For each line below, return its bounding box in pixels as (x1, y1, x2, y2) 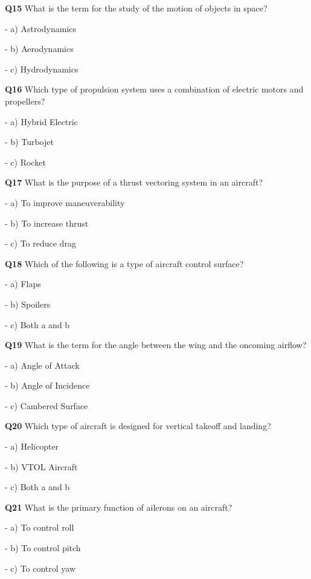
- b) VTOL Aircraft (5, 460, 78, 473)
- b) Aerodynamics (5, 42, 74, 55)
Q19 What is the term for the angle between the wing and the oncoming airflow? (5, 338, 307, 351)
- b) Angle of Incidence (5, 379, 90, 392)
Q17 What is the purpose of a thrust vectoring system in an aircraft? (5, 176, 263, 189)
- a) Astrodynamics (5, 22, 77, 34)
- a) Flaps (5, 277, 41, 290)
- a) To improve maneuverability (5, 196, 125, 209)
